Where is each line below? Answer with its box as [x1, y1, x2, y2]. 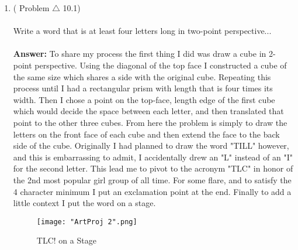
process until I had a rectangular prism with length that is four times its [13, 82, 273, 94]
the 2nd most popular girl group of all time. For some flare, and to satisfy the [13, 173, 292, 186]
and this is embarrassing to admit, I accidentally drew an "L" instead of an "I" [13, 150, 293, 163]
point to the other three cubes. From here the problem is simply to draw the [13, 116, 287, 128]
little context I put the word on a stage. [13, 197, 156, 209]
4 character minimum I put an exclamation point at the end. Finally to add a [13, 185, 292, 197]
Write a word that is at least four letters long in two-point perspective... [13, 25, 272, 37]
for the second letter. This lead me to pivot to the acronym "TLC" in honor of [13, 162, 293, 174]
